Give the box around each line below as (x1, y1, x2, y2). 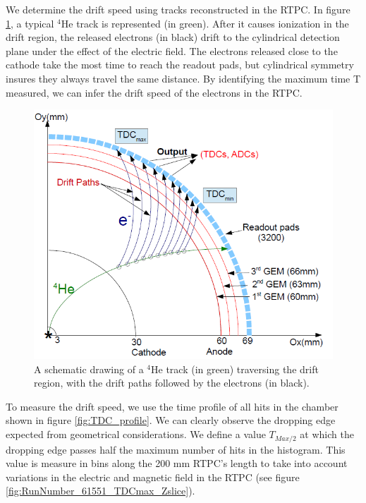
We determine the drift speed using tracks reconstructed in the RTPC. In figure (6, 2, 350, 16)
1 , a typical (6, 16, 54, 30)
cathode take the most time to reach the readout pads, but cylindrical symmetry (6, 57, 354, 72)
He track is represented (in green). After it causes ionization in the (61, 16, 349, 30)
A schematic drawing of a (34, 361, 144, 376)
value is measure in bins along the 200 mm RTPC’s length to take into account (6, 456, 348, 471)
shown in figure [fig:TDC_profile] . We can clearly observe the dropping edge (6, 413, 336, 428)
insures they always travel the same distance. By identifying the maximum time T (6, 71, 361, 85)
